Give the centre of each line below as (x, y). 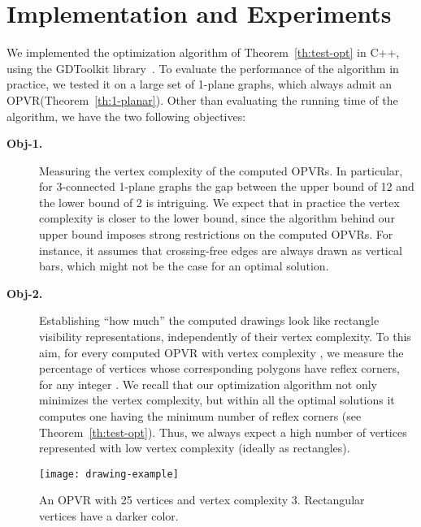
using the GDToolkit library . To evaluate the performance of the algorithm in (203, 68)
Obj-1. (25, 143)
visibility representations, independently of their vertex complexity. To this (225, 337)
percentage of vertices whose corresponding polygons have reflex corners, (219, 368)
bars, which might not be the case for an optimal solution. (184, 266)
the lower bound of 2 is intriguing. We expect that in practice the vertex (219, 202)
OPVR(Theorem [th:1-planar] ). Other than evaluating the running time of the (202, 99)
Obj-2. (25, 293)
